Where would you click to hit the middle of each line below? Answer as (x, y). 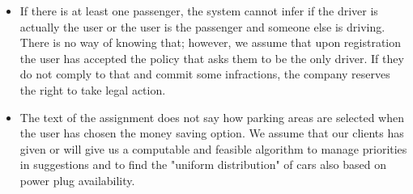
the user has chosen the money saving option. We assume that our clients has (212, 133)
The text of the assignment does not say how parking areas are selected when (212, 117)
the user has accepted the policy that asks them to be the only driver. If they (212, 58)
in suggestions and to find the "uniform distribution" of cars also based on (203, 164)
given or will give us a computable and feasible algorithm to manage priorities (213, 148)
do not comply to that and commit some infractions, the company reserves (205, 74)
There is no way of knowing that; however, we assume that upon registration (211, 42)
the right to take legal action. (93, 89)
